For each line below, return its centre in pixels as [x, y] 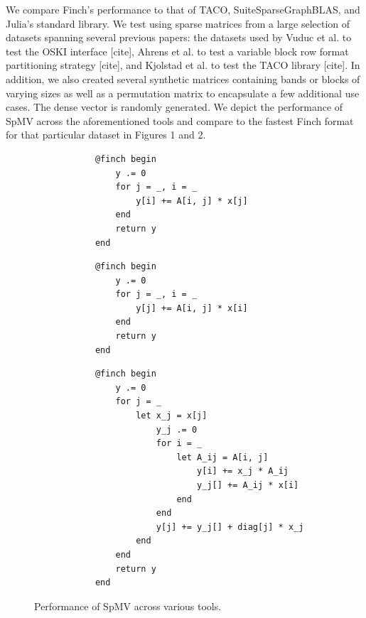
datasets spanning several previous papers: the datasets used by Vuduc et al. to [179, 37]
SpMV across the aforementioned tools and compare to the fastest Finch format [180, 120]
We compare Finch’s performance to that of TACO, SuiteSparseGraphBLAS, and [183, 9]
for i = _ [179, 444]
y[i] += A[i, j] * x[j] [192, 201]
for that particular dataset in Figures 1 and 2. [106, 135]
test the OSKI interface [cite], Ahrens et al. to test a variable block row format [177, 51]
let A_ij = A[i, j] [222, 457]
